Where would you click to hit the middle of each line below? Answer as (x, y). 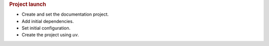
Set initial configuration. (46, 28)
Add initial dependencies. (48, 21)
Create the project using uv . (50, 35)
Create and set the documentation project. (65, 14)
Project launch (28, 4)
